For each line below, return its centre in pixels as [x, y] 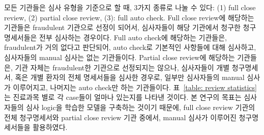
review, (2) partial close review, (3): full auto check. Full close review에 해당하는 [129, 17]
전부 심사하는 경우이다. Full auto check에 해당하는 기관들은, [133, 37]
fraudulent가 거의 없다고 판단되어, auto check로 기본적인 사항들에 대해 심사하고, [130, 47]
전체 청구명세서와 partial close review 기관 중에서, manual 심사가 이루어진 [120, 117]
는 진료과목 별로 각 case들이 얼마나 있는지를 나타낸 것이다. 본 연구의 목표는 [123, 97]
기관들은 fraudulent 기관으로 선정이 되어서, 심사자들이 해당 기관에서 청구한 [122, 27]
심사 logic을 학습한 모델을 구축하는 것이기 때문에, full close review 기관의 [141, 107]
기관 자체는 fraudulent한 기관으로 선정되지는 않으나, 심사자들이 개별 [122, 67]
